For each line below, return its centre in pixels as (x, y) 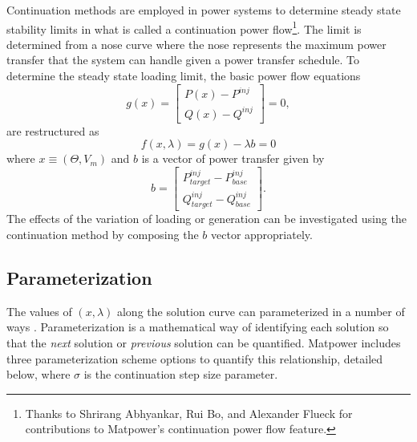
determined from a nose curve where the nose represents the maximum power (196, 44)
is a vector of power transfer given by (233, 158)
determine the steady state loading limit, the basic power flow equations (184, 76)
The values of (39, 311)
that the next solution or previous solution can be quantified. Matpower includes (204, 343)
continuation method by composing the (103, 235)
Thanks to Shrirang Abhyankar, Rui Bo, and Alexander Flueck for (189, 413)
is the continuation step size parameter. (181, 374)
